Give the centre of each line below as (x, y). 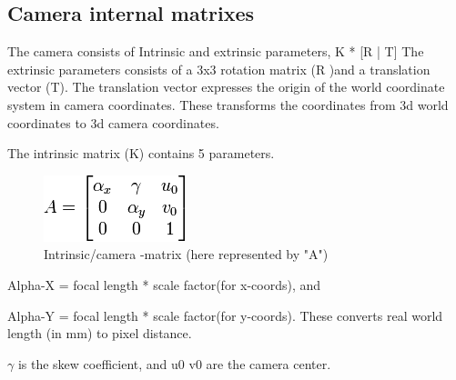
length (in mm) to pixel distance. (100, 333)
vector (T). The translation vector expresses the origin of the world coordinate (226, 87)
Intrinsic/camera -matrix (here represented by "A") (186, 254)
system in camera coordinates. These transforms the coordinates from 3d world (228, 104)
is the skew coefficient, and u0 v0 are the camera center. (174, 363)
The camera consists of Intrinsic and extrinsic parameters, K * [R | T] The (216, 51)
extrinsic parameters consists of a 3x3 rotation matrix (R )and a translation (219, 69)
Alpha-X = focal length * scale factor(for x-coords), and (164, 284)
